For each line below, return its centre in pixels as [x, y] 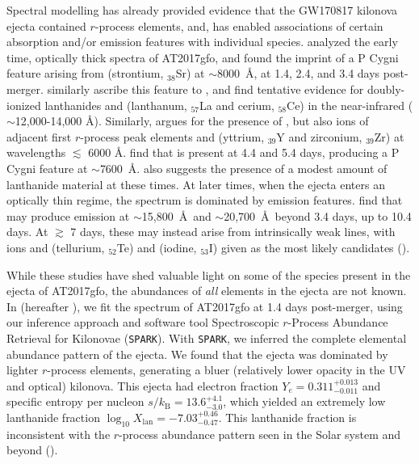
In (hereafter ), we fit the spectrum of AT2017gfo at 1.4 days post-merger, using [205, 306]
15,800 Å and [176, 215]
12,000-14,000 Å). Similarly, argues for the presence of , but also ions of [192, 121]
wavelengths [36, 152]
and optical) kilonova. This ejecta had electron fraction [142, 385]
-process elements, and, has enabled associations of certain [239, 25]
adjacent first [39, 136]
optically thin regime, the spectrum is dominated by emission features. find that [205, 200]
